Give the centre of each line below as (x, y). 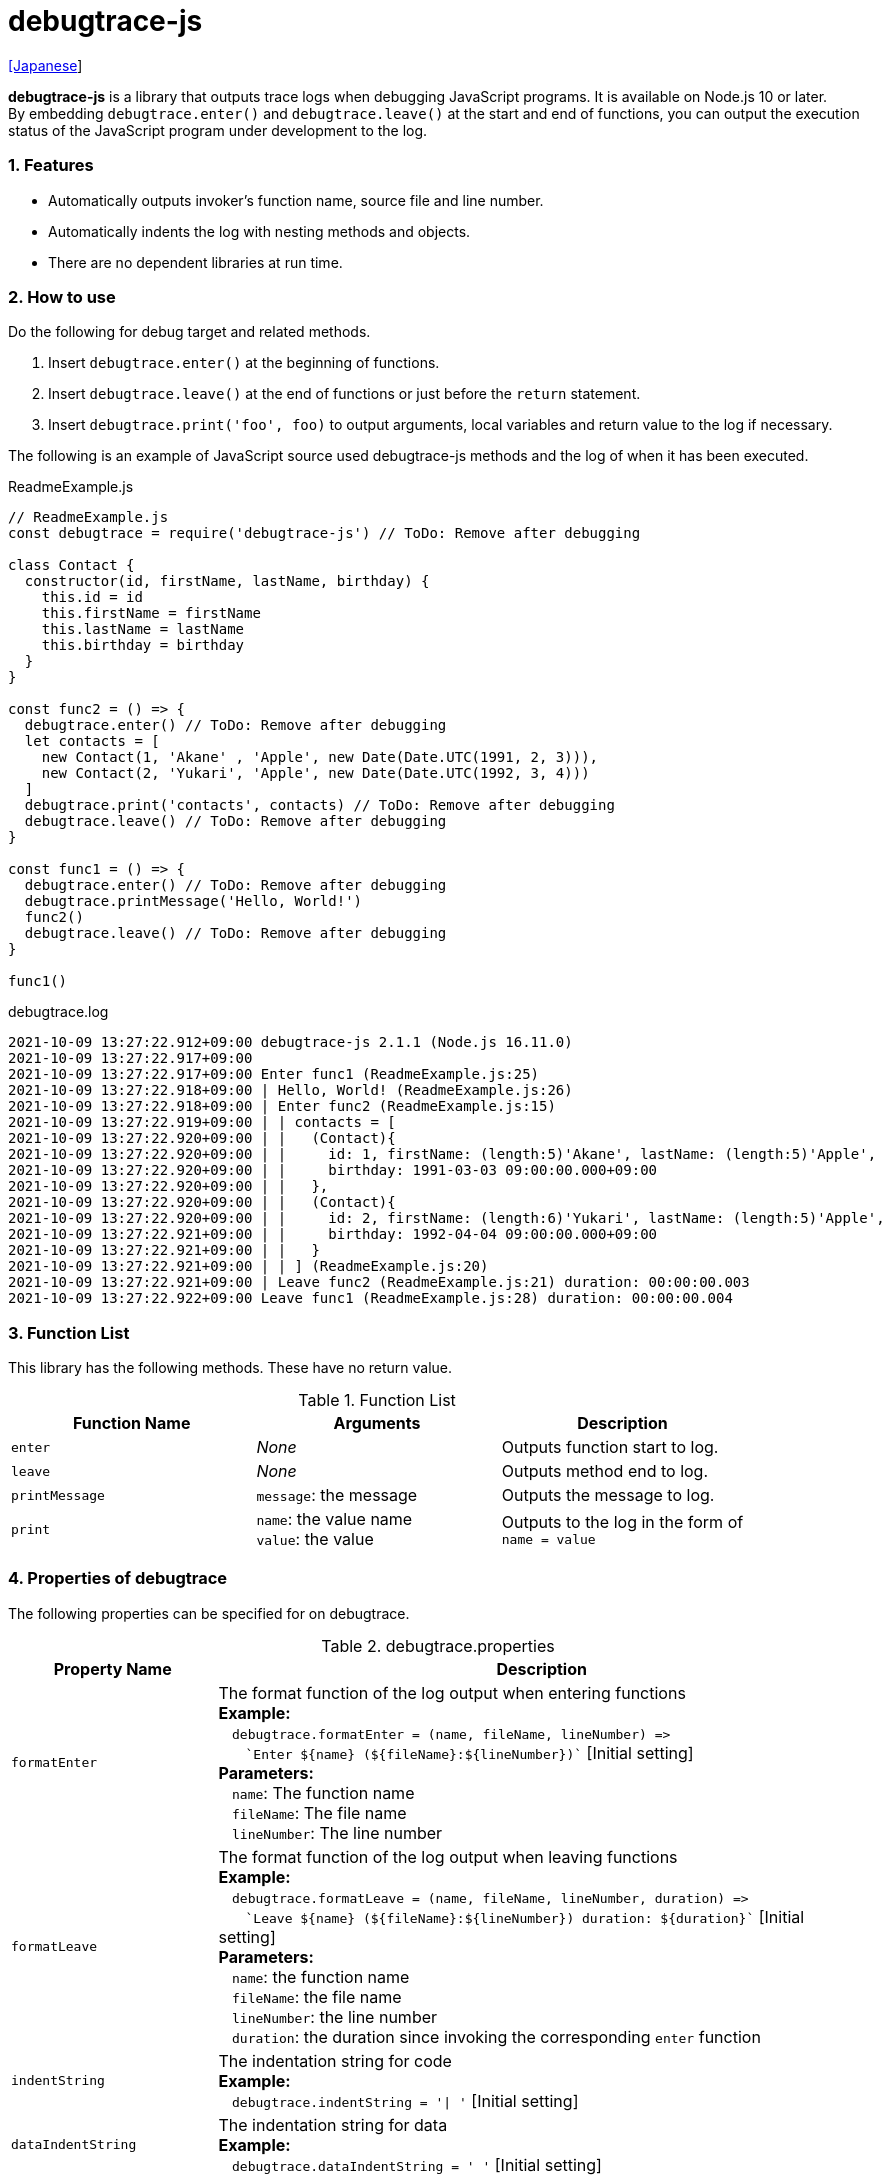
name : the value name (334, 1519)
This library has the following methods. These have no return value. (230, 1367)
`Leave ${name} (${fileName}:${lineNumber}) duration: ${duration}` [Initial (525, 1916)
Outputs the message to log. (608, 1495)
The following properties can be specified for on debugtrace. (209, 1613)
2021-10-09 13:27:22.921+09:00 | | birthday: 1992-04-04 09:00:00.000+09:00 (333, 1234)
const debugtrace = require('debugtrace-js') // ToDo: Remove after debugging (324, 533)
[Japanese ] (45, 65)
